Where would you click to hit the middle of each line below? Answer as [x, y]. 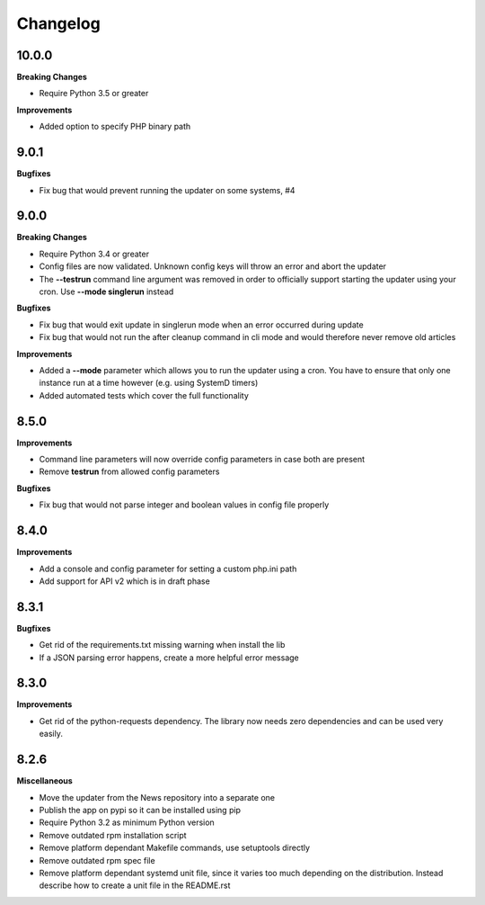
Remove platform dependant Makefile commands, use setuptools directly [174, 848]
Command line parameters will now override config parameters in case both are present [202, 460]
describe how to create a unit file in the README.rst [135, 885]
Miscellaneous [45, 781]
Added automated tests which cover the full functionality [144, 395]
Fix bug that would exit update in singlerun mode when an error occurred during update [201, 325]
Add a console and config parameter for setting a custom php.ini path [168, 569]
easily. [51, 734]
